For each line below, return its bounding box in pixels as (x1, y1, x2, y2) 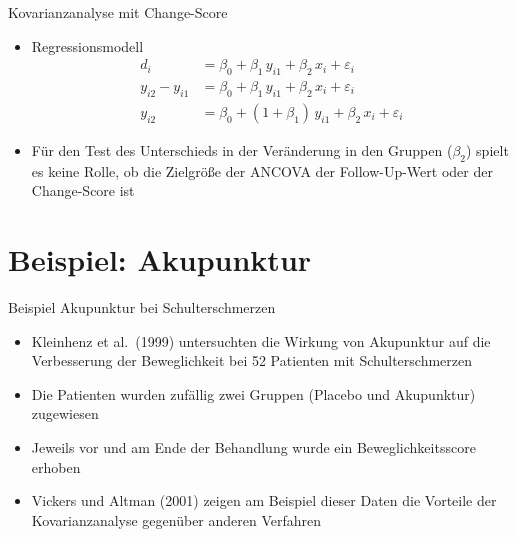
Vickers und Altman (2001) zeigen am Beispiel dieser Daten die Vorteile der (31, 490, 497, 511)
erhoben (31, 456, 81, 477)
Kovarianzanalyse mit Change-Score (8, 2, 228, 22)
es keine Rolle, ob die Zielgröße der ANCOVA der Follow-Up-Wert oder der (31, 160, 493, 181)
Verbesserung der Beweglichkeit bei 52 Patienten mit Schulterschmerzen (31, 350, 473, 371)
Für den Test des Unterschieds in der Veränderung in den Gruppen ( (31, 139, 453, 160)
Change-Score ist (31, 180, 135, 201)
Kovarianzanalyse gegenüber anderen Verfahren (31, 509, 322, 530)
